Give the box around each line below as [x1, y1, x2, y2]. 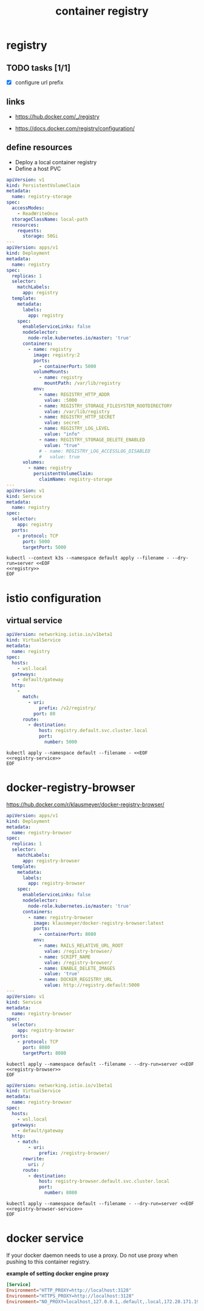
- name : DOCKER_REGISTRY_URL [38, 977, 113, 983]
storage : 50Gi [22, 233, 59, 240]
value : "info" [44, 431, 80, 437]
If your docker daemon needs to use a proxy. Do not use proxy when [6, 1251, 178, 1259]
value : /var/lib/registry [44, 409, 110, 415]
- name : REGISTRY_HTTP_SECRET [38, 414, 115, 420]
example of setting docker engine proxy [6, 1270, 109, 1277]
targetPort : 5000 [22, 544, 67, 550]
